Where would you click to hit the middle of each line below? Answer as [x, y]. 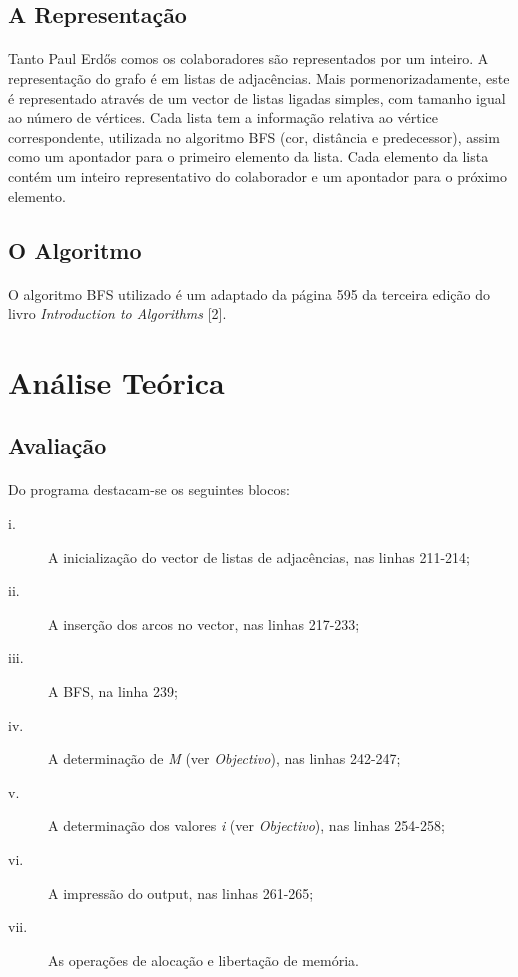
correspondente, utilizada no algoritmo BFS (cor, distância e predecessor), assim [254, 136]
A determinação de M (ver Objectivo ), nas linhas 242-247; [224, 758]
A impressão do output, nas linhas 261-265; [181, 892]
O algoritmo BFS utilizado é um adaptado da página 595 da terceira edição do [249, 293]
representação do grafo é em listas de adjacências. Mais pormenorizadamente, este [259, 77]
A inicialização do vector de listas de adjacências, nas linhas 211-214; [259, 556]
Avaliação [57, 445]
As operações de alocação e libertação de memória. [203, 959]
